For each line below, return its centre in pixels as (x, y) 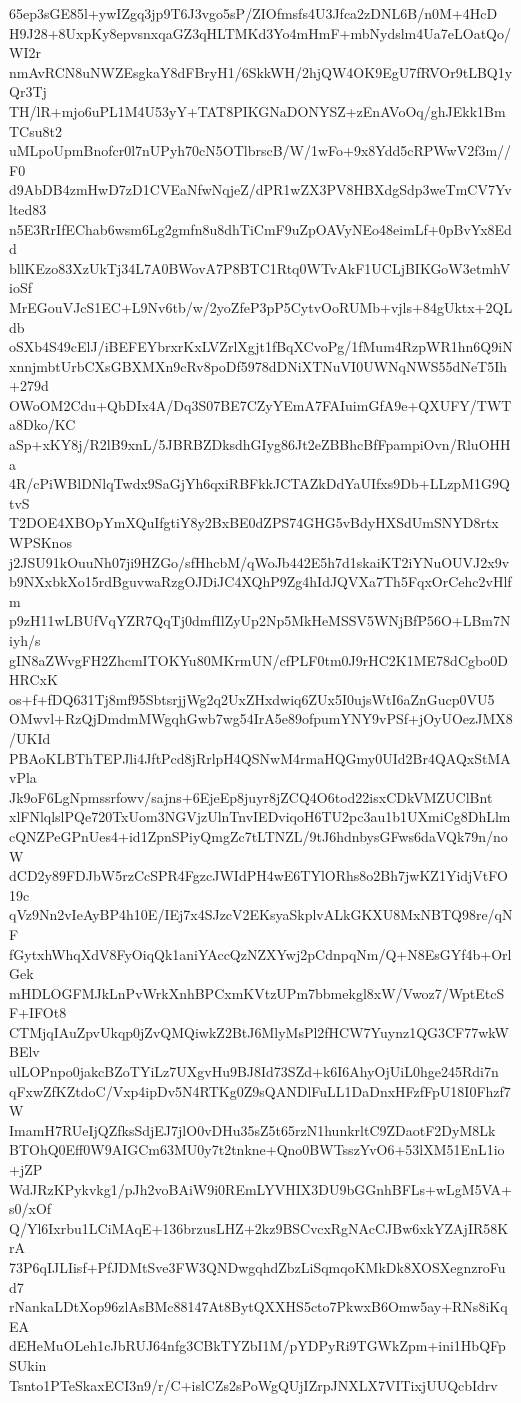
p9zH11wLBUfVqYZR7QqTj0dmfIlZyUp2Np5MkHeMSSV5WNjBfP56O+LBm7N (260, 620)
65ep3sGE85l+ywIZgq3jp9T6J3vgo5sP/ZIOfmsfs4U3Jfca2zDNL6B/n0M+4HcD (253, 13)
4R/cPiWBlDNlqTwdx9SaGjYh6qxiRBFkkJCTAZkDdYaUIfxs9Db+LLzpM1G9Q (259, 483)
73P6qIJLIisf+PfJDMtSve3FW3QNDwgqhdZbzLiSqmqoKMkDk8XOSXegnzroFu (257, 1267)
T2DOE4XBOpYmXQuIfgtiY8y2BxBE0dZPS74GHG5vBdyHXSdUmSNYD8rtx (254, 522)
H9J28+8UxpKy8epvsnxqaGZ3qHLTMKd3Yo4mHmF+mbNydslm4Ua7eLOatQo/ (260, 32)
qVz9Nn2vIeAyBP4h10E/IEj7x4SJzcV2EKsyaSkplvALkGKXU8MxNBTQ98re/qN (261, 914)
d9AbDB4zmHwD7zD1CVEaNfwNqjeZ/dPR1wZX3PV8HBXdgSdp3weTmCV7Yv (260, 189)
